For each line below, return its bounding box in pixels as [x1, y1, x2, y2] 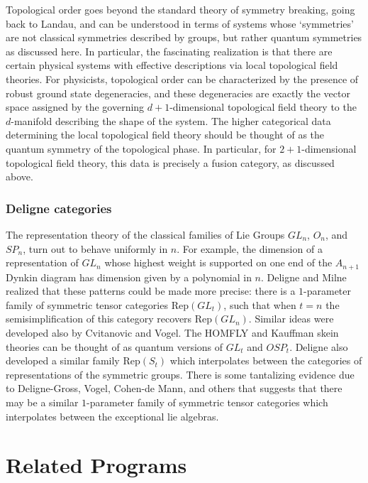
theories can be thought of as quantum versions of [6, 339, 223, 354]
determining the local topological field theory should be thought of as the [6, 127, 325, 142]
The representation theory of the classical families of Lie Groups [6, 227, 285, 241]
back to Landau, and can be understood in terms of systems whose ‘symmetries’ [6, 16, 354, 31]
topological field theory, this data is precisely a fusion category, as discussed [6, 155, 335, 170]
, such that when [223, 297, 296, 312]
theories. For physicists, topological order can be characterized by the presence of [6, 71, 359, 86]
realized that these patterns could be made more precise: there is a [6, 283, 296, 298]
